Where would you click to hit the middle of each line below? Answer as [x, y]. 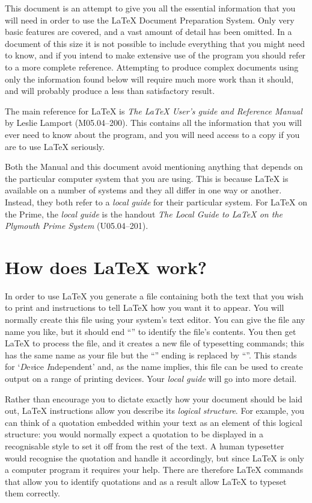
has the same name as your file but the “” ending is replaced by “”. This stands [151, 355]
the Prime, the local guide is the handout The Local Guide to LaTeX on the [144, 214]
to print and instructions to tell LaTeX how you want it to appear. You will [145, 308]
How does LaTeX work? [106, 267]
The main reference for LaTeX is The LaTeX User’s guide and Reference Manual [154, 111]
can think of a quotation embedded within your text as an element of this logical [154, 422]
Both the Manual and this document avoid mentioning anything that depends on [154, 167]
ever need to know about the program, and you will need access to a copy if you [152, 134]
